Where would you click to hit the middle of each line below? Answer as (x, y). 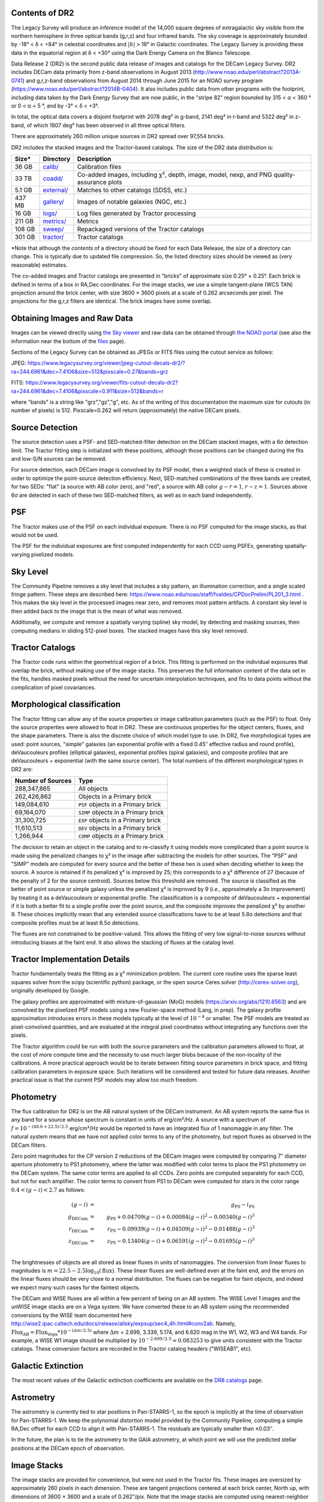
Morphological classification (66, 704)
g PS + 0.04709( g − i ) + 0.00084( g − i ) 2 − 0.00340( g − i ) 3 (181, 1217)
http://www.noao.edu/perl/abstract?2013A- (248, 72)
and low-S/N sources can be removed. (59, 459)
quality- (284, 174)
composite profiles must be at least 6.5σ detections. (75, 923)
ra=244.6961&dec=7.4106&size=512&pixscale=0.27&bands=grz (90, 371)
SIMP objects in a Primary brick (121, 812)
